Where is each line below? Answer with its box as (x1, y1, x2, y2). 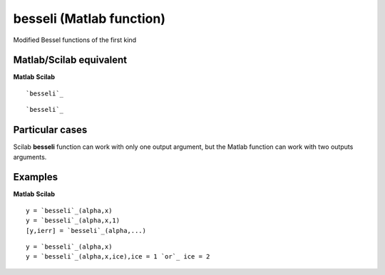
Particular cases (13, 124, 88, 136)
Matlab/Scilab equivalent (13, 54, 128, 66)
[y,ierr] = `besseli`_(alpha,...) (26, 227, 146, 234)
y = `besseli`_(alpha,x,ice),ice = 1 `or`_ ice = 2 (26, 253, 210, 261)
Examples (13, 171, 58, 183)
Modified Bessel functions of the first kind (13, 36, 137, 44)
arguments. (13, 152, 47, 161)
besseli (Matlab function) (13, 11, 166, 26)
